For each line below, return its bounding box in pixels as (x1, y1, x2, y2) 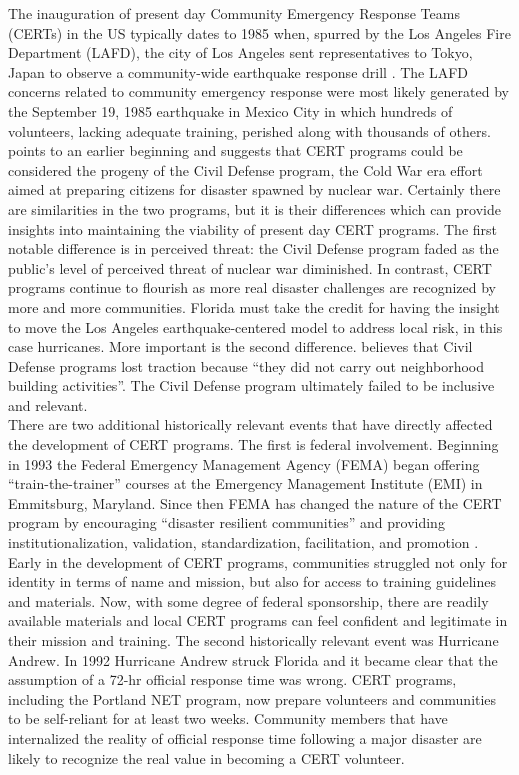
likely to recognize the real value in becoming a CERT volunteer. (8, 747, 405, 768)
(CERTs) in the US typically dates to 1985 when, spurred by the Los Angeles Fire (8, 22, 511, 43)
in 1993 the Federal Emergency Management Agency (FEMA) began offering (8, 453, 480, 474)
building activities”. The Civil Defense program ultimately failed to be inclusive (8, 375, 495, 396)
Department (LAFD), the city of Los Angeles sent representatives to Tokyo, (8, 42, 473, 63)
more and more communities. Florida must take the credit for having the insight (8, 296, 500, 317)
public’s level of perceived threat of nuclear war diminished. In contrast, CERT (8, 257, 492, 278)
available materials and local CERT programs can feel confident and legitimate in (8, 610, 508, 631)
